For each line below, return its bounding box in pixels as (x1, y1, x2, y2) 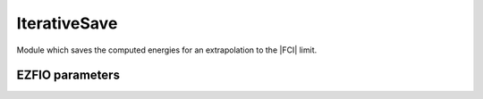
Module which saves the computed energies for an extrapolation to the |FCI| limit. (16, 45, 318, 55)
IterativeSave (16, 13, 118, 33)
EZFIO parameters (16, 68, 121, 83)
